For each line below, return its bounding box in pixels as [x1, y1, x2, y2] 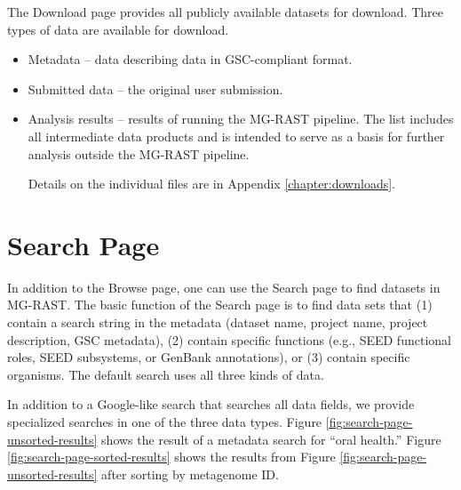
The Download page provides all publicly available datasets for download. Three [7, 3, 443, 20]
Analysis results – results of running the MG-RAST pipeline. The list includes [28, 109, 454, 128]
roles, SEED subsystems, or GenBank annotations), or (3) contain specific [7, 348, 410, 366]
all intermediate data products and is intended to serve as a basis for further [28, 126, 445, 145]
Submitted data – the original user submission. [28, 79, 283, 98]
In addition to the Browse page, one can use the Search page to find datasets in [7, 277, 441, 296]
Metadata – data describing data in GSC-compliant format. [28, 50, 353, 68]
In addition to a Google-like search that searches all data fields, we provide [7, 395, 415, 414]
